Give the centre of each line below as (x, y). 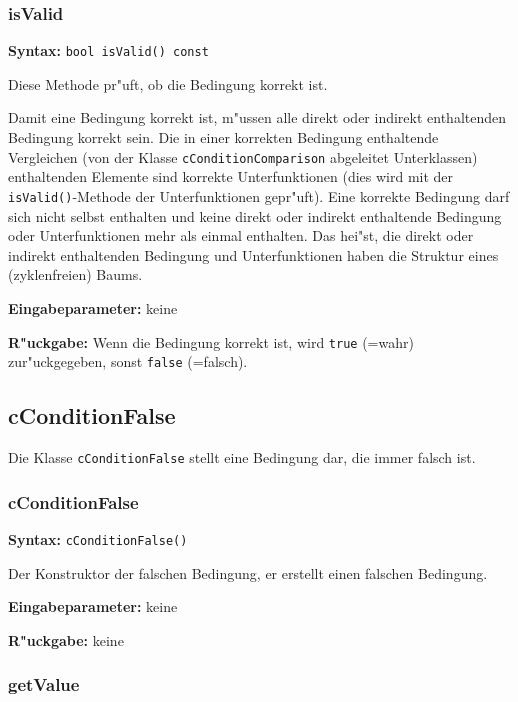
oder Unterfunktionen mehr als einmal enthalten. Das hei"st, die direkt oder (241, 235)
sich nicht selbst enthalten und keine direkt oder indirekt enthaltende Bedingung (255, 215)
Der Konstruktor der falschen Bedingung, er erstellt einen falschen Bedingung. (248, 572)
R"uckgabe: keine (66, 639)
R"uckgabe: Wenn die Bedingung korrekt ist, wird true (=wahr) (211, 341)
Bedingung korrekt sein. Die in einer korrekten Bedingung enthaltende (223, 137)
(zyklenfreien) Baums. (75, 274)
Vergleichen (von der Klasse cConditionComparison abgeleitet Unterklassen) (243, 156)
